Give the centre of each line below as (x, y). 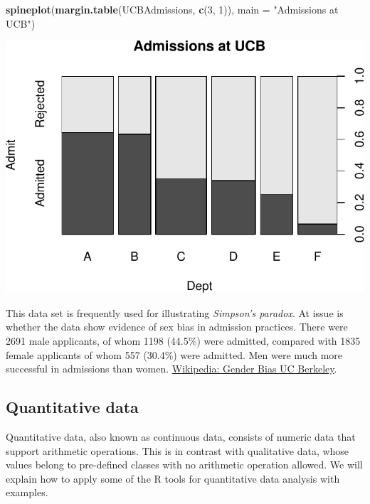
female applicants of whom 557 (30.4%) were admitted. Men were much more (174, 354)
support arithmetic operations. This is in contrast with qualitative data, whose (178, 450)
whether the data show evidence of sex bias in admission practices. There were (177, 327)
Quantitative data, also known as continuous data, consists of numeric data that (181, 436)
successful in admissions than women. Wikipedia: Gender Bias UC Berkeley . (171, 369)
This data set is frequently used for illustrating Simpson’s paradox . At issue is (175, 312)
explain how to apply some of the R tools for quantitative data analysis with (173, 478)
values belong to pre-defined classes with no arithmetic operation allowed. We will (184, 465)
